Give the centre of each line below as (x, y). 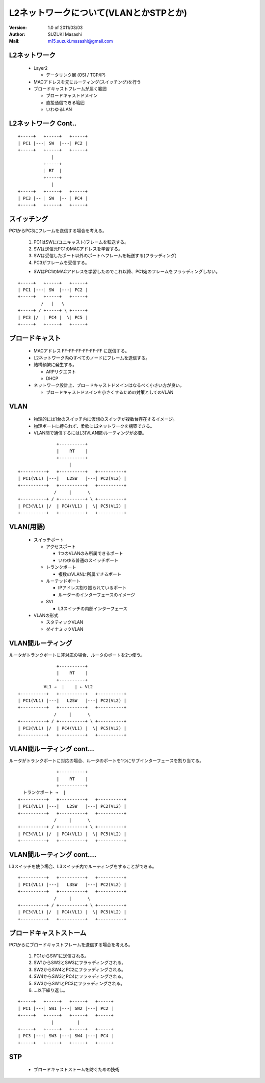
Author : (17, 34)
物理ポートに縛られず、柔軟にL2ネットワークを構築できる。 (94, 426)
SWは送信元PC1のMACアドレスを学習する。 (78, 249)
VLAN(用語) (27, 527)
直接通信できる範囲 (65, 102)
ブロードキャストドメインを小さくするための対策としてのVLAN (110, 392)
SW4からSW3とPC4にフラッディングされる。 (80, 976)
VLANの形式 (46, 615)
